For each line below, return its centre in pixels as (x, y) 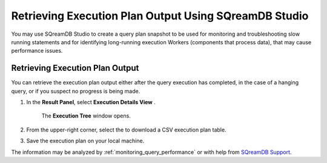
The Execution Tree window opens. (86, 116)
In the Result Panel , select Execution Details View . (91, 102)
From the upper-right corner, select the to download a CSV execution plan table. (126, 130)
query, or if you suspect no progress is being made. (76, 91)
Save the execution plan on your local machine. (85, 141)
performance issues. (37, 51)
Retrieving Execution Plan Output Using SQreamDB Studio (160, 16)
